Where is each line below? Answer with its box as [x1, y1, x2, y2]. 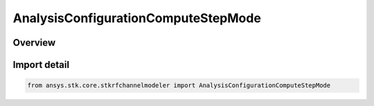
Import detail [12, 59, 69, 71]
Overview [12, 37, 56, 48]
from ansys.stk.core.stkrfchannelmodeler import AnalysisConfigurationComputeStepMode [27, 82, 331, 89]
